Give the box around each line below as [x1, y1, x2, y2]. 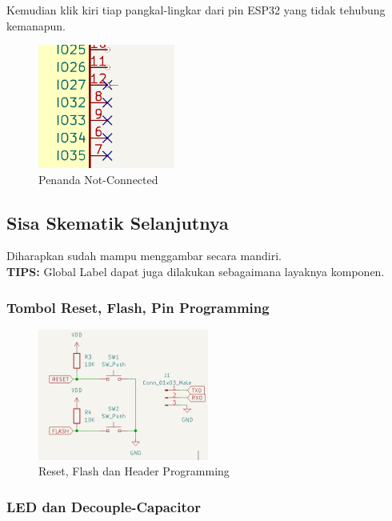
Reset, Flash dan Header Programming [38, 463, 230, 479]
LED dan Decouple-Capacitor [6, 496, 201, 516]
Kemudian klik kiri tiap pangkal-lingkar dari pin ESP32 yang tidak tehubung [6, 2, 386, 18]
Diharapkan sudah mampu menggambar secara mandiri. [6, 247, 282, 264]
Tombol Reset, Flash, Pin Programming [6, 297, 270, 317]
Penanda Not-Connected [38, 170, 158, 187]
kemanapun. [6, 17, 66, 34]
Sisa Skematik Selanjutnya [6, 210, 229, 234]
